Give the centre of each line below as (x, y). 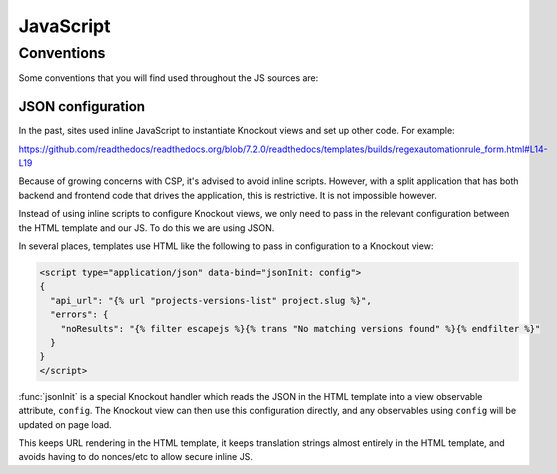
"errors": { (79, 314)
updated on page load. (65, 424)
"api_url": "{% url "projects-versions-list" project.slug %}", (211, 300)
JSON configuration (81, 106)
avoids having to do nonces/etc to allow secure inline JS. (136, 457)
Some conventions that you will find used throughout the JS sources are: (168, 78)
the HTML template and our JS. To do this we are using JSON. (146, 227)
